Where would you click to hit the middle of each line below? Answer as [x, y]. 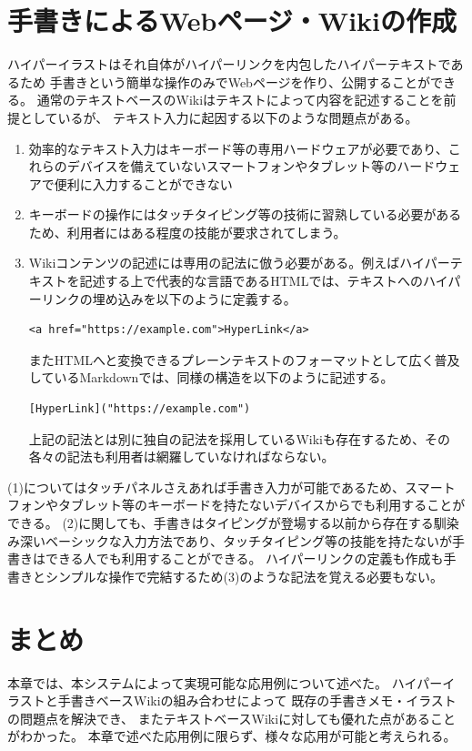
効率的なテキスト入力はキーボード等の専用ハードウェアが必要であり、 [238, 148]
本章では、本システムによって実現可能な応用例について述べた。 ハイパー [225, 682]
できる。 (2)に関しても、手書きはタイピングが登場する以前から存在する [221, 523]
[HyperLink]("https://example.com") [140, 409]
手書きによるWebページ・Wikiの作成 [232, 20]
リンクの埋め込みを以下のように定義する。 [169, 298]
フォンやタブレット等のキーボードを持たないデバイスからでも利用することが [236, 505]
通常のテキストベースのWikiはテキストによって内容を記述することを [240, 100]
